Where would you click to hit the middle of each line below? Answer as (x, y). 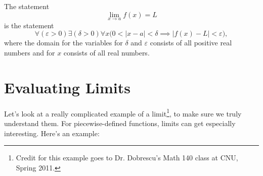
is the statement (29, 25)
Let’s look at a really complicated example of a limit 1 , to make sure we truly (123, 112)
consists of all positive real (191, 43)
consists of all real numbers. (106, 52)
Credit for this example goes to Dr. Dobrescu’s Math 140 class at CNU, (127, 158)
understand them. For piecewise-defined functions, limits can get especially (120, 123)
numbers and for (30, 52)
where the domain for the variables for (63, 43)
